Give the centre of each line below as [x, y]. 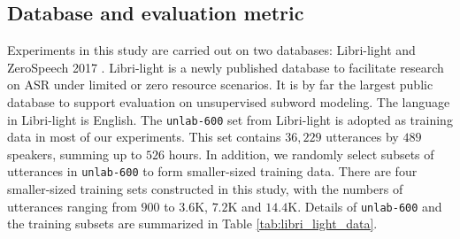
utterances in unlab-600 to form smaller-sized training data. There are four [212, 171]
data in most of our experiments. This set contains [144, 137]
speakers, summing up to [75, 154]
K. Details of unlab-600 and [365, 206]
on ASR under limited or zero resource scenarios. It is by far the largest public [220, 85]
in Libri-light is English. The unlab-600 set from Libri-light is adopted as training [230, 119]
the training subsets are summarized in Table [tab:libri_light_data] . [192, 224]
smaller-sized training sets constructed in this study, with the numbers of [205, 189]
